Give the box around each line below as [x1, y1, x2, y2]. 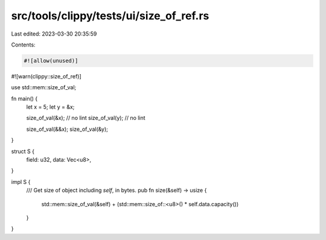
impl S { [11, 178, 31, 185]
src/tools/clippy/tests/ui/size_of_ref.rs [11, 9, 209, 22]
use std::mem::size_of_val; [11, 84, 77, 91]
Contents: [11, 41, 36, 48]
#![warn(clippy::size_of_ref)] [11, 72, 81, 80]
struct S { [11, 148, 34, 155]
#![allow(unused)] [24, 57, 78, 64]
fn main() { [11, 95, 38, 102]
